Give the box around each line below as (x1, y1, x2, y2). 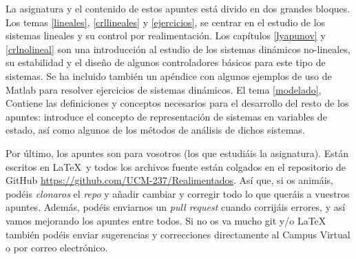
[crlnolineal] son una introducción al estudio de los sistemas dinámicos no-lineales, (6, 41, 350, 56)
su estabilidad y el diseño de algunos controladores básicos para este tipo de (6, 55, 326, 70)
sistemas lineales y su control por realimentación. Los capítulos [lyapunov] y (6, 28, 326, 43)
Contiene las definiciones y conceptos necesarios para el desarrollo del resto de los (6, 96, 349, 110)
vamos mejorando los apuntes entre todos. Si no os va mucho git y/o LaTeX (6, 213, 326, 227)
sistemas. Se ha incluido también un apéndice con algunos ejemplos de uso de (6, 68, 332, 83)
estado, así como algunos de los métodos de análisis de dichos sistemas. (6, 123, 305, 137)
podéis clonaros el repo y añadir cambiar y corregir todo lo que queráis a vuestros (6, 186, 350, 200)
